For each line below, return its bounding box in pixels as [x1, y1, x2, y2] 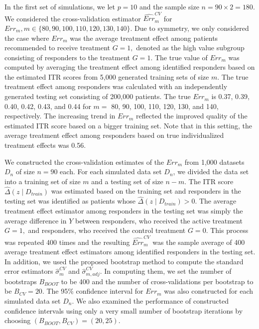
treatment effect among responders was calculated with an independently [4, 81, 228, 92]
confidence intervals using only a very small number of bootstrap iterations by [4, 305, 243, 316]
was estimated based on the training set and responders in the [51, 186, 241, 196]
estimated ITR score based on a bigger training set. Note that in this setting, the [4, 120, 252, 130]
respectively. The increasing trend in [4, 110, 116, 121]
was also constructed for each [164, 286, 254, 296]
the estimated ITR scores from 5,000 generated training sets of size [4, 71, 209, 82]
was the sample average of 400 [152, 236, 245, 247]
